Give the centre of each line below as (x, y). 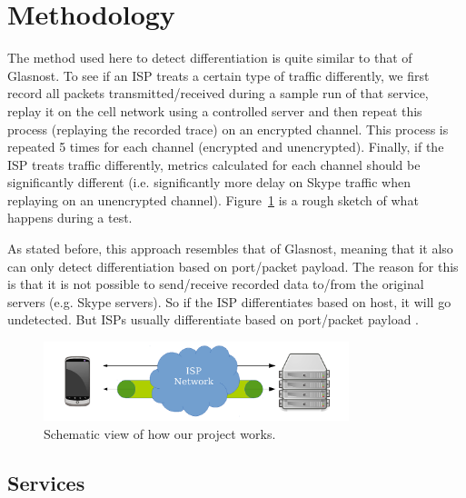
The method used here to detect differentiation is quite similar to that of (210, 58)
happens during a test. (70, 218)
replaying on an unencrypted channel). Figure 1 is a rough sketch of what (213, 199)
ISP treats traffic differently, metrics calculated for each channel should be (214, 164)
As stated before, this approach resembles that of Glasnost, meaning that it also (230, 249)
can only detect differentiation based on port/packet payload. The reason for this (233, 266)
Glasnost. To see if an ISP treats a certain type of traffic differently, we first (218, 75)
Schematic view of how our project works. (160, 433)
